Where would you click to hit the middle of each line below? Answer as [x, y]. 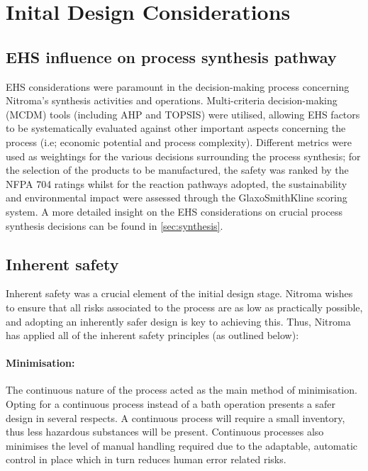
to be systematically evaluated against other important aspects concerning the [176, 128]
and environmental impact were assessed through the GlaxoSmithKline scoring [177, 198]
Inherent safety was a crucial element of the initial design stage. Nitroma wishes [179, 293]
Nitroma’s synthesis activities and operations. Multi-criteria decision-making [172, 100]
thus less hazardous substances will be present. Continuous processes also [165, 432]
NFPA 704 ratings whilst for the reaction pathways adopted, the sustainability [177, 183]
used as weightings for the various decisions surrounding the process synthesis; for [183, 156]
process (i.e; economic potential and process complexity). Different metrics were [179, 142]
